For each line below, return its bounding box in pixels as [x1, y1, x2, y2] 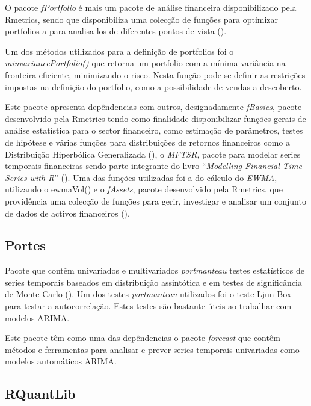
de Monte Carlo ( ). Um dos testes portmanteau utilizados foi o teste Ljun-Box [5, 288, 292, 300]
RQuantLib [5, 384, 76, 403]
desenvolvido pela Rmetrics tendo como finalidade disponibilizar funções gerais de [5, 112, 306, 125]
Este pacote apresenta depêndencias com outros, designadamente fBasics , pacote [5, 100, 302, 113]
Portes [5, 236, 46, 254]
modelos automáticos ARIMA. [5, 355, 117, 368]
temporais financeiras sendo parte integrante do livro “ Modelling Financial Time [5, 159, 302, 172]
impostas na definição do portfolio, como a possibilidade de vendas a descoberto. [5, 80, 302, 93]
